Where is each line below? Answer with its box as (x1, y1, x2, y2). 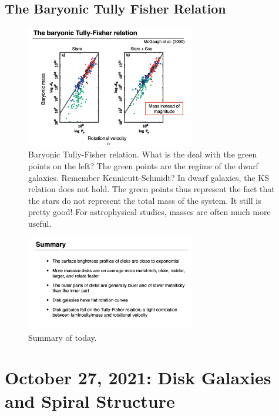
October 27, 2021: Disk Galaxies (5, 365, 271, 390)
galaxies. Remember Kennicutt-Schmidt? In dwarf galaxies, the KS (28, 171, 269, 183)
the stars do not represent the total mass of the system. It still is (28, 194, 261, 206)
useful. (28, 217, 52, 230)
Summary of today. (28, 331, 97, 343)
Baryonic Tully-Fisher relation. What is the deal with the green (28, 148, 257, 160)
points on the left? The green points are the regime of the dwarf (28, 160, 258, 172)
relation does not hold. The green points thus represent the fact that (28, 183, 275, 195)
